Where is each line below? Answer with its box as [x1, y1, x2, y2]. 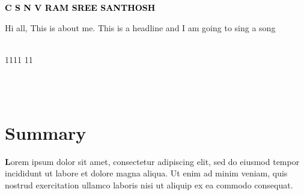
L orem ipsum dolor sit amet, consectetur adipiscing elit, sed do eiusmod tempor [5, 155, 300, 167]
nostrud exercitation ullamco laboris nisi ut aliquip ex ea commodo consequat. [5, 178, 293, 191]
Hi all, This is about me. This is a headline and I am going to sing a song [5, 21, 276, 34]
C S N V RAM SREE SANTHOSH [5, 1, 156, 13]
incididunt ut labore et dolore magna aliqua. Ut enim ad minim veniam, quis [5, 167, 288, 179]
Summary [5, 120, 87, 145]
